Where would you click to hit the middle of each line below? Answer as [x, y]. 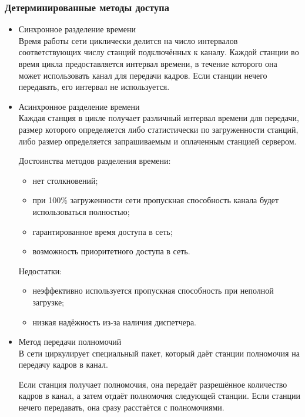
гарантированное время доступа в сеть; [103, 231]
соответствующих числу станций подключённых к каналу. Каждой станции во [159, 52]
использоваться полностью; [81, 211]
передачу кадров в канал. [63, 364]
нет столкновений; [65, 180]
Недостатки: [40, 270]
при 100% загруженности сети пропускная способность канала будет [156, 200]
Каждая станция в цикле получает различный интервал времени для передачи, [159, 118]
